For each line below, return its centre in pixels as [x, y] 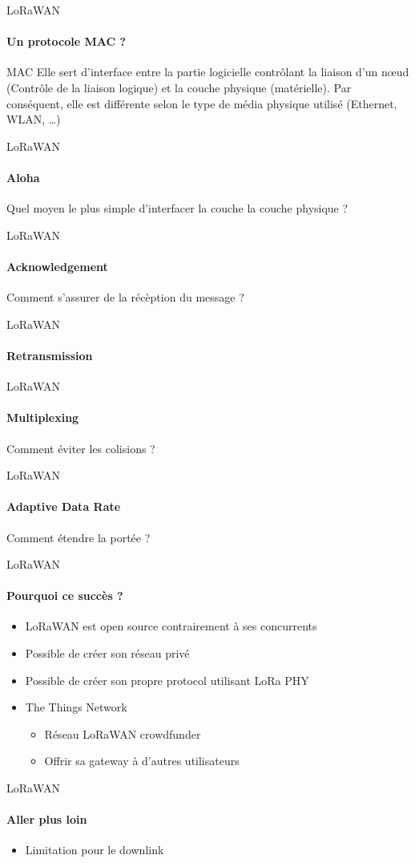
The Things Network [76, 707]
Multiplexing [43, 417]
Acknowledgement [57, 266]
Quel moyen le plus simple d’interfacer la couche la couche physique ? [177, 208]
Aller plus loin [47, 819]
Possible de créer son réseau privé [107, 653]
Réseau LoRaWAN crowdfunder [123, 733]
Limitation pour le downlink [95, 850]
